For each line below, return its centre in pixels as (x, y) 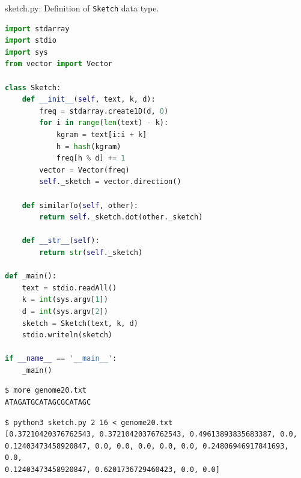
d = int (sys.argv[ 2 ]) (65, 311)
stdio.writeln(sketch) (67, 335)
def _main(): (31, 276)
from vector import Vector (59, 64)
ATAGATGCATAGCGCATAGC (48, 403)
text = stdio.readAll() (69, 288)
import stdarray (37, 29)
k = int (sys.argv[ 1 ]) (65, 300)
